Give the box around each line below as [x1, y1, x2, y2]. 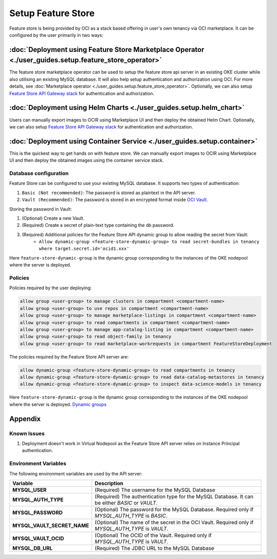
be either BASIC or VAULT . [95, 499, 158, 506]
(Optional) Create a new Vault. [22, 215, 85, 221]
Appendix [9, 414, 41, 423]
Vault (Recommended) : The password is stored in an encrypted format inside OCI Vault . [22, 197, 209, 203]
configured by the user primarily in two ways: [9, 32, 103, 38]
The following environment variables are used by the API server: [9, 470, 143, 476]
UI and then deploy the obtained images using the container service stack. [9, 157, 164, 163]
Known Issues [9, 430, 45, 437]
